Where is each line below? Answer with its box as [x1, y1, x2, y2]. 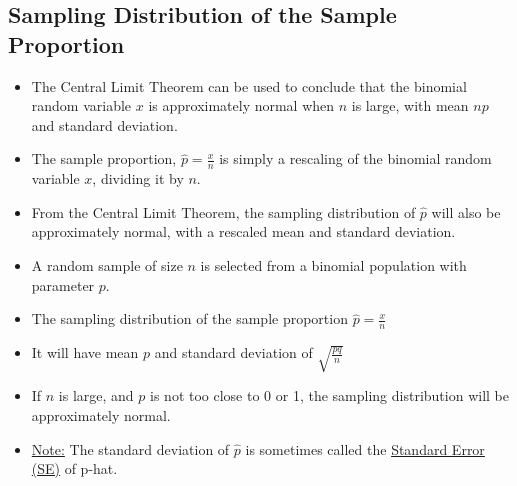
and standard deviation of [154, 342, 313, 362]
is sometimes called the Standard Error [245, 438, 485, 459]
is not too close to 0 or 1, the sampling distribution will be [150, 385, 509, 406]
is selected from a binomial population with [200, 254, 467, 275]
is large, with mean [351, 95, 469, 116]
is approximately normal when [148, 95, 335, 116]
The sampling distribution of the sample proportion [31, 308, 348, 329]
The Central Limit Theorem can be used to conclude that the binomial [31, 75, 467, 96]
